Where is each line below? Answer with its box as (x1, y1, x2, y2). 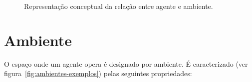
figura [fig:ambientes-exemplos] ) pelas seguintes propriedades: (4, 68, 192, 79)
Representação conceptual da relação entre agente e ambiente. (24, 1, 213, 11)
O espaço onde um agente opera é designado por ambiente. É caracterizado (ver (4, 58, 248, 69)
